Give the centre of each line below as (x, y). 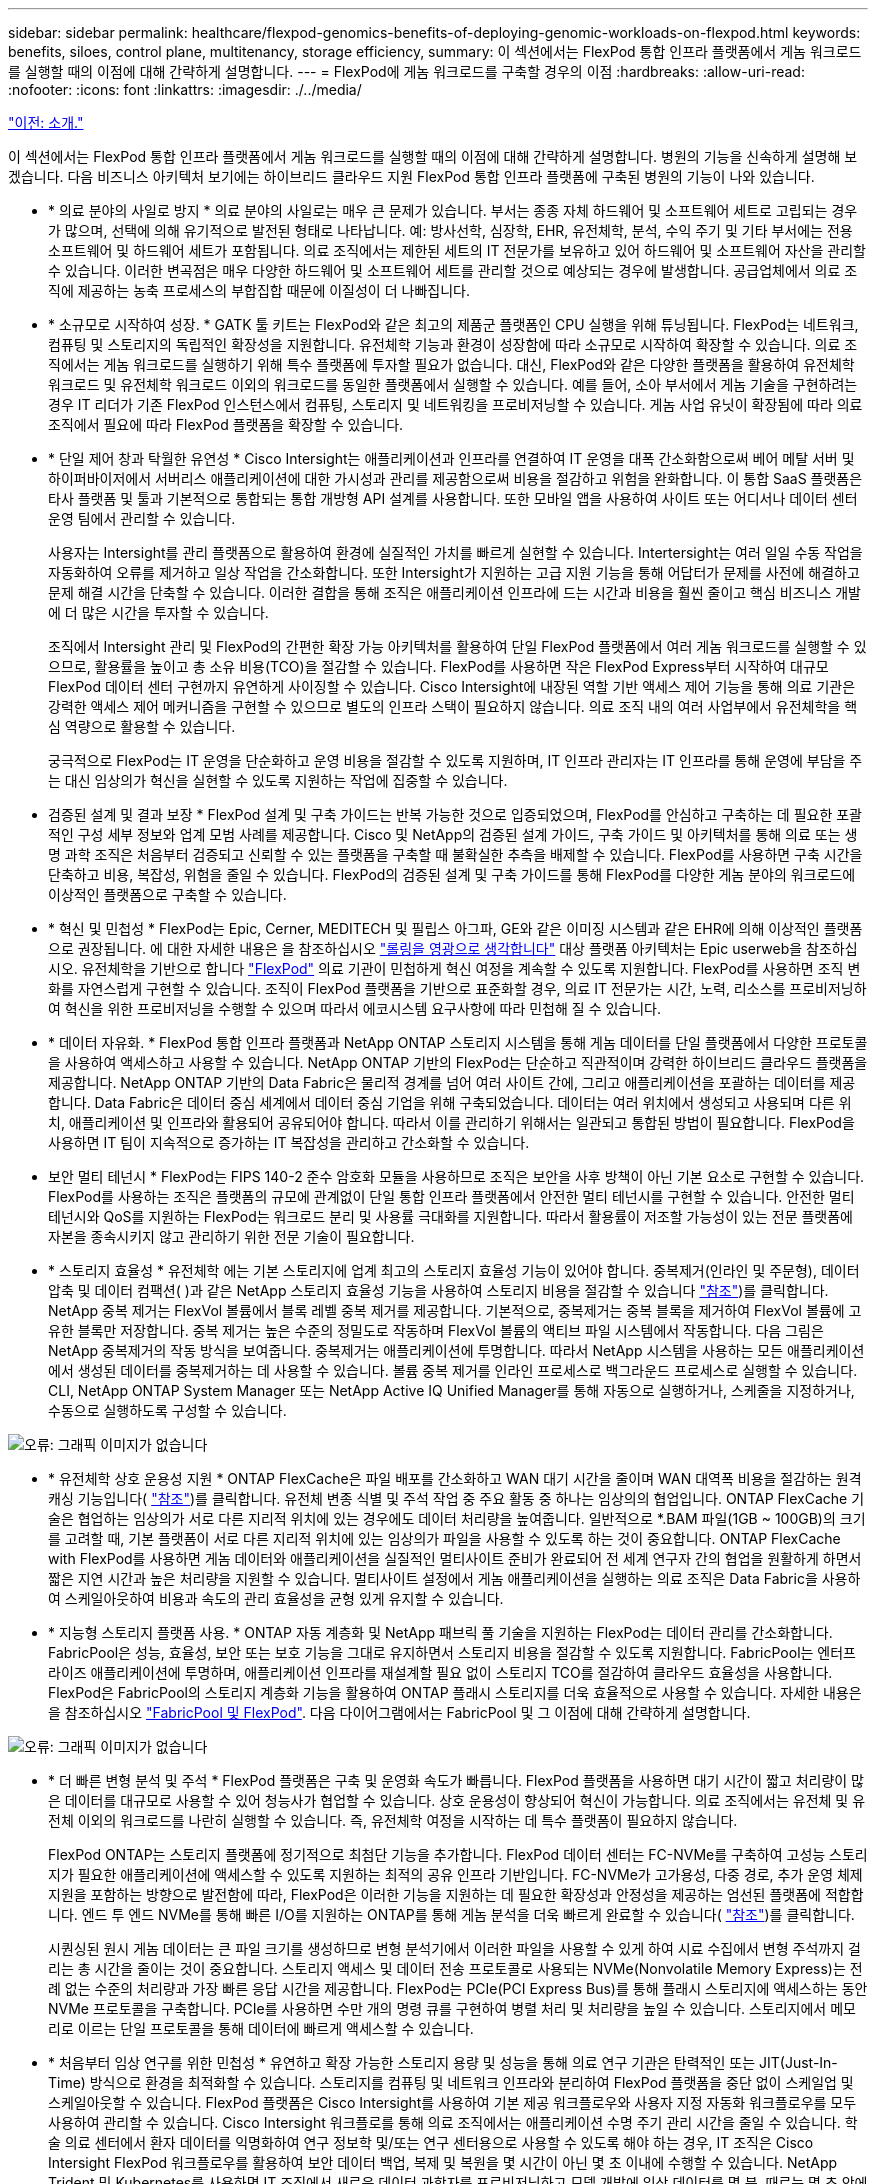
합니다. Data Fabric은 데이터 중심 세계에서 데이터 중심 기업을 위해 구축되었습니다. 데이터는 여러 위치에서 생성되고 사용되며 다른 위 (450, 1102)
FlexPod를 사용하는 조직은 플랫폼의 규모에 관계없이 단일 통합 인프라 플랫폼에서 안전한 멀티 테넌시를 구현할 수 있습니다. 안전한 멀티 (451, 1196)
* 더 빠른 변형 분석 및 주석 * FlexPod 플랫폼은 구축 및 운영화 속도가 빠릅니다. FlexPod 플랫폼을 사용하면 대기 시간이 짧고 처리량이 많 (456, 1780)
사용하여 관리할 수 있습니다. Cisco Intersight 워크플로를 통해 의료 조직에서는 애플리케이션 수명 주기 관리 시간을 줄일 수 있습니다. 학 (453, 2122)
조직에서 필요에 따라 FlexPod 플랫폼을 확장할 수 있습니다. (226, 424)
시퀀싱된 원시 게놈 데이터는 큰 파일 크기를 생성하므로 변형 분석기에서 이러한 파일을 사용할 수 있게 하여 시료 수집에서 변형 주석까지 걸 (454, 1948)
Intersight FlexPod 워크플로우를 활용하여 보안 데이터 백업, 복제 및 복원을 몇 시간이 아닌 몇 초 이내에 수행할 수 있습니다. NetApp (443, 2162)
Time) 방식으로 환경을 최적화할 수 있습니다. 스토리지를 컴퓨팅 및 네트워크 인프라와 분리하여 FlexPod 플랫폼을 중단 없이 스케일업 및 (451, 2082)
